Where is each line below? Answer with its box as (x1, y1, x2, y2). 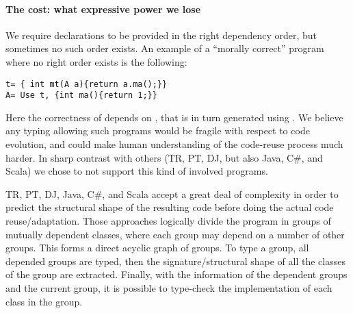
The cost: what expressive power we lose (5, 1, 201, 16)
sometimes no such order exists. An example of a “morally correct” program (5, 41, 324, 55)
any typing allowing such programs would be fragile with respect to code (5, 123, 310, 138)
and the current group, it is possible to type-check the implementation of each (5, 281, 332, 295)
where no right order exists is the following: (5, 54, 187, 68)
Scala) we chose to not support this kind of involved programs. (5, 164, 268, 178)
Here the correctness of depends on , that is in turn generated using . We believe (5, 110, 343, 124)
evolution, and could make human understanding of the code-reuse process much (5, 137, 343, 151)
